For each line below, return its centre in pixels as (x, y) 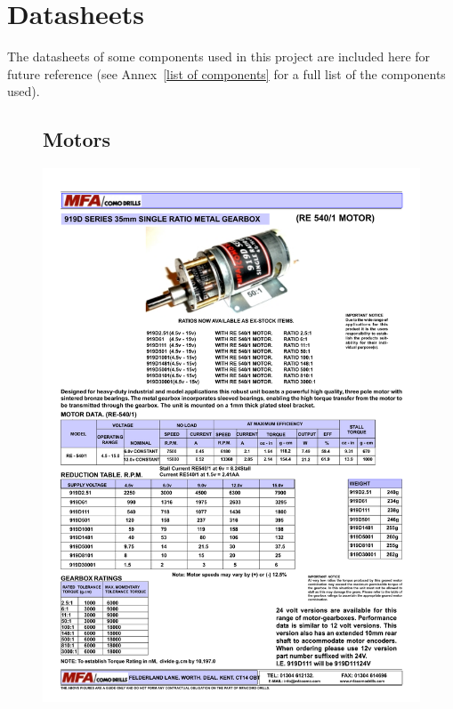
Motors (77, 139)
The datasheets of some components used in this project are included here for (219, 56)
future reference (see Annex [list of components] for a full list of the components (226, 73)
